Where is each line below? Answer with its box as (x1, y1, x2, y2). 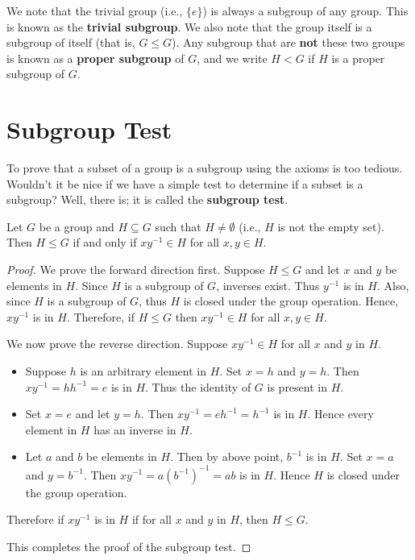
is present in (267, 378, 327, 395)
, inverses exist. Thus (216, 276, 320, 293)
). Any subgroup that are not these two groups (172, 34, 405, 51)
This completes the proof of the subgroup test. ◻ (6, 537, 251, 554)
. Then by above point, (170, 448, 284, 465)
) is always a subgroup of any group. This (202, 2, 409, 19)
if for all (131, 511, 172, 528)
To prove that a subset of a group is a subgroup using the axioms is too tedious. (6, 160, 403, 176)
